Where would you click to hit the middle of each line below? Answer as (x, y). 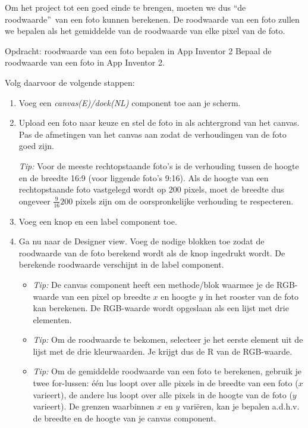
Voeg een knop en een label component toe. (98, 221)
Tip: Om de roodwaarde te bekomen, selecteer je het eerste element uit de (168, 339)
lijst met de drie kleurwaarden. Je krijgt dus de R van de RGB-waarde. (163, 351)
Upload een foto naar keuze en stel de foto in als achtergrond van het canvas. (159, 122)
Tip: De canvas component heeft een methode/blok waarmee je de (153, 284)
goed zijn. (36, 146)
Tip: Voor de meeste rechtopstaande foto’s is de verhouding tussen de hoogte (159, 165)
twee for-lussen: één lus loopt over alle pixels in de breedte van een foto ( (166, 383)
